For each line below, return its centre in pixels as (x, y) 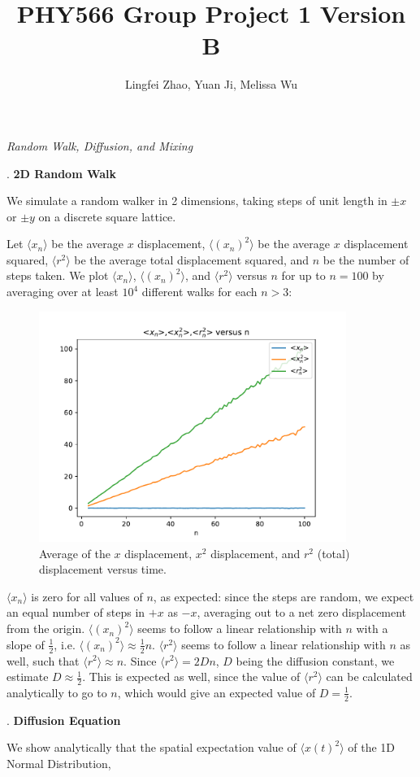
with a (372, 629)
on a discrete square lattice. (107, 216)
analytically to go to (57, 692)
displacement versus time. (103, 569)
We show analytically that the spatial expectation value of (152, 747)
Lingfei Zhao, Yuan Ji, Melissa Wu (211, 84)
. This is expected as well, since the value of (191, 677)
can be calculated (369, 677)
